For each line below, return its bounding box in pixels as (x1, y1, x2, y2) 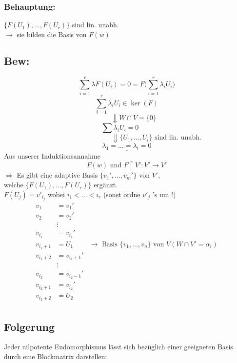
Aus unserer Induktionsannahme (4, 150, 100, 161)
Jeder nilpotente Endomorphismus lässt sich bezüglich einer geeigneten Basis (4, 342, 233, 352)
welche (4, 180, 23, 190)
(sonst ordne (103, 189, 140, 199)
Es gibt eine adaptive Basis (17, 170, 98, 180)
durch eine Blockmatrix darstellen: (4, 351, 107, 361)
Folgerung (4, 319, 55, 334)
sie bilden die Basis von (17, 29, 87, 39)
